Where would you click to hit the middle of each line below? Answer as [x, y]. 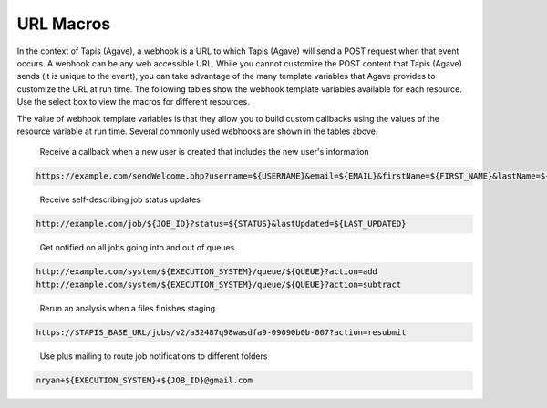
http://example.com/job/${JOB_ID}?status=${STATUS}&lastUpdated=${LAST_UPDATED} [221, 224]
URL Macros [64, 24]
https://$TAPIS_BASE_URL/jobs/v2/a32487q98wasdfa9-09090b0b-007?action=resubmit [221, 332]
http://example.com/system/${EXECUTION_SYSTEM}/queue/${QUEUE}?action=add [207, 272]
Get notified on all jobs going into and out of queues [137, 248]
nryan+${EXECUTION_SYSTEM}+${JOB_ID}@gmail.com [144, 380]
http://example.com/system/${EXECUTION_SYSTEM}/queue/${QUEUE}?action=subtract [219, 284]
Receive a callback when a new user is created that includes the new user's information [204, 152]
